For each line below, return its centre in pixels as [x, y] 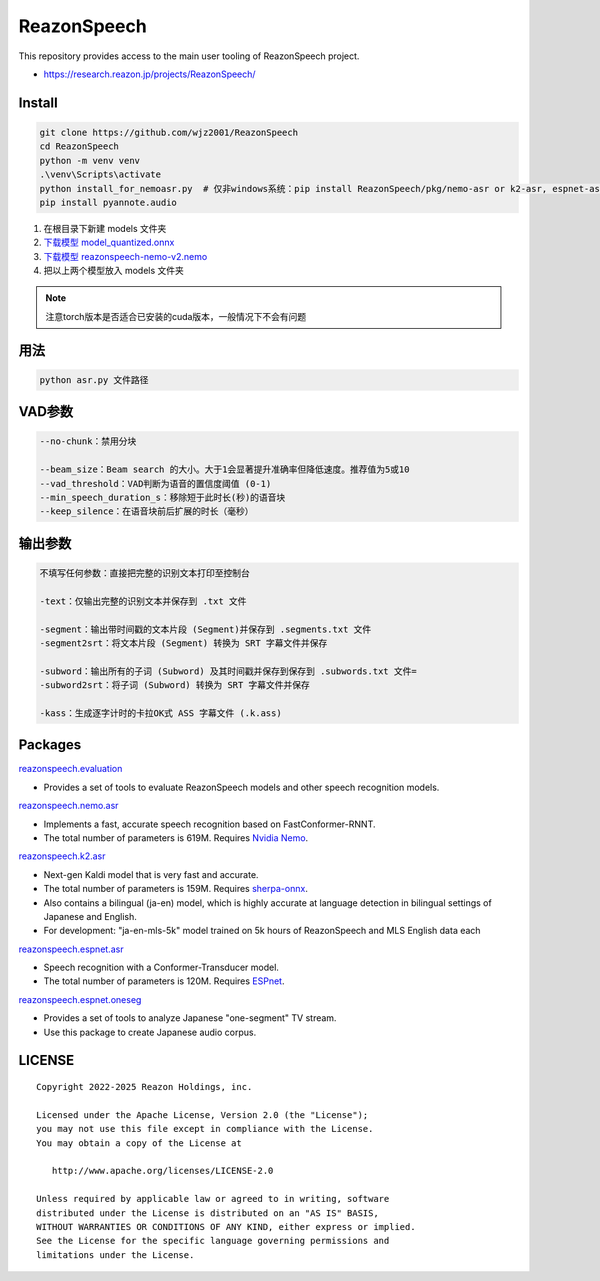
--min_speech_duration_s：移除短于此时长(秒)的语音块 [162, 497]
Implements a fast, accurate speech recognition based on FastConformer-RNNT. [209, 824]
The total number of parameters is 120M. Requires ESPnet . [164, 981]
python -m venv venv [89, 160]
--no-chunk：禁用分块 [88, 441]
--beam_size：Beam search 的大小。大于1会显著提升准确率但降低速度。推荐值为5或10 [224, 469]
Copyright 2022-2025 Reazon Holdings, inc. [144, 1087]
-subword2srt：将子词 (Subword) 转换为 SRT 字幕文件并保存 [174, 685]
